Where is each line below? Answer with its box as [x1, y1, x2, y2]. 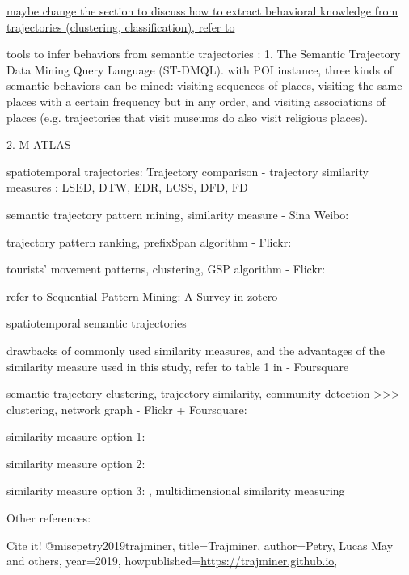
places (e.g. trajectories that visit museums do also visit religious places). [6, 108, 368, 125]
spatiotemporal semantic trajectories [6, 315, 187, 332]
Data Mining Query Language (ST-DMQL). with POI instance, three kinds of [6, 61, 394, 78]
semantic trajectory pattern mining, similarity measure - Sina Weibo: [6, 205, 349, 222]
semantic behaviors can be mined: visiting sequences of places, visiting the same [6, 77, 403, 94]
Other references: [6, 509, 91, 526]
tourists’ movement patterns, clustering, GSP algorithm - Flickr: [6, 260, 326, 277]
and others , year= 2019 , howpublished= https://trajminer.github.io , [6, 552, 338, 569]
